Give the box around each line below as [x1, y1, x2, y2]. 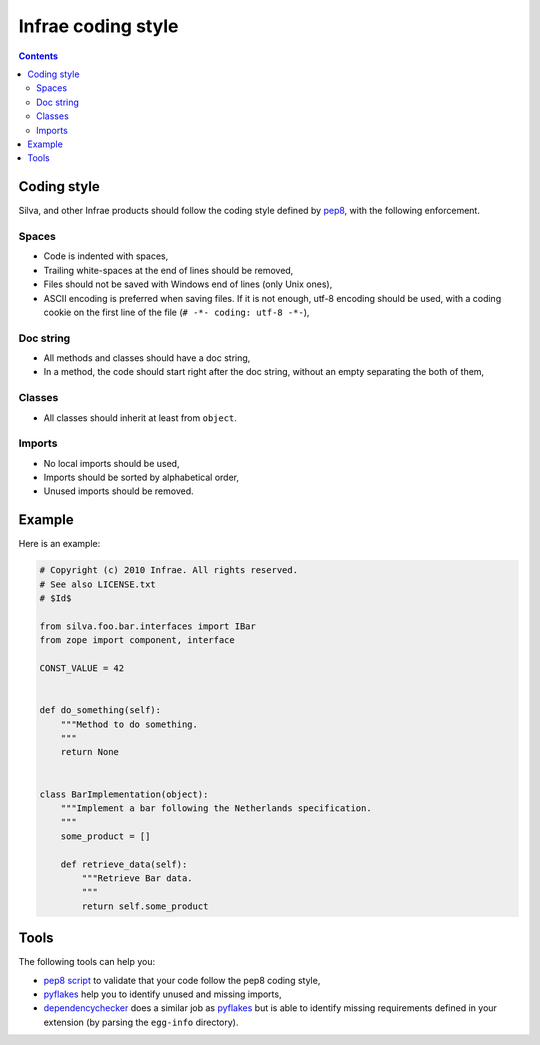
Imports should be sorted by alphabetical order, [43, 471, 240, 484]
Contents [18, 50, 59, 62]
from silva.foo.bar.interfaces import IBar [39, 620, 257, 632]
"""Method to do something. [60, 718, 199, 730]
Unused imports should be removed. [43, 485, 194, 497]
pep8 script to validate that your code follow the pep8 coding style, [43, 974, 321, 986]
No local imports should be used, [43, 457, 180, 469]
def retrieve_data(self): [60, 858, 188, 870]
